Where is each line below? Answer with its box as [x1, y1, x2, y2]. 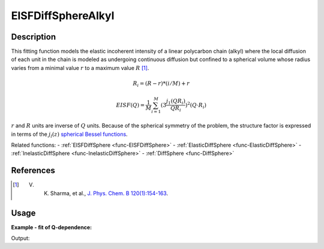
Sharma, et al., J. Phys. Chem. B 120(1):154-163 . [50, 189, 168, 197]
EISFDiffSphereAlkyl [11, 9, 115, 22]
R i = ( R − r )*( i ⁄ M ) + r [133, 80, 190, 88]
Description [11, 32, 56, 42]
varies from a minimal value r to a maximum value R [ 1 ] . [11, 64, 149, 71]
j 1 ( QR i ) [166, 98, 186, 106]
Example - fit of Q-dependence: [11, 223, 92, 230]
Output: [11, 235, 30, 242]
